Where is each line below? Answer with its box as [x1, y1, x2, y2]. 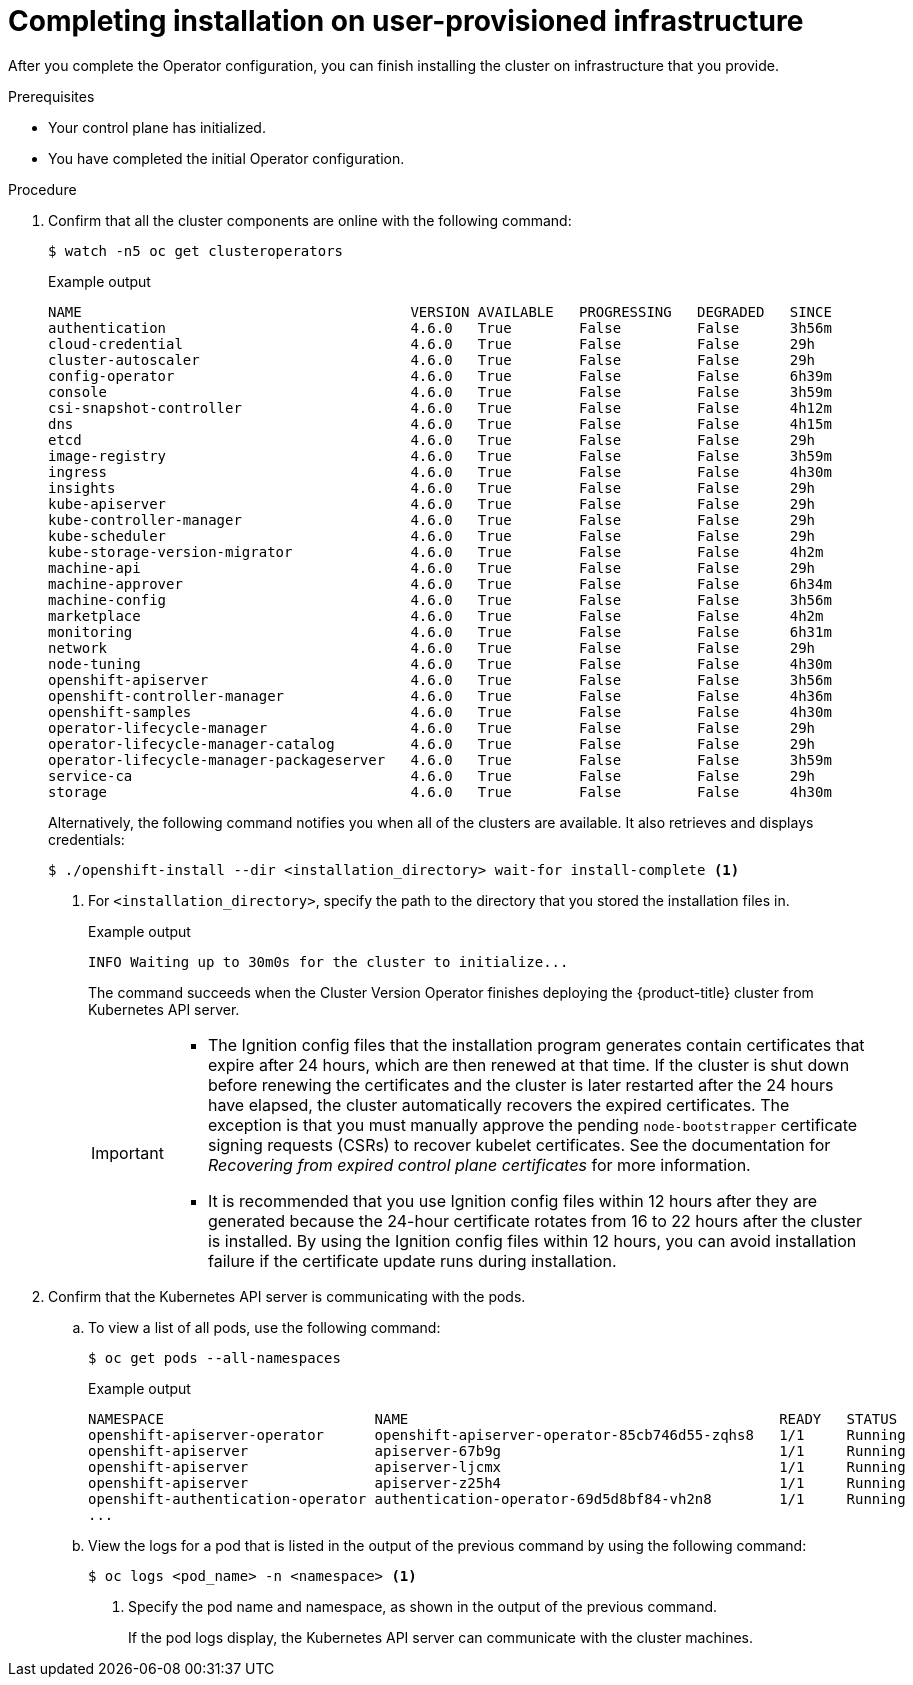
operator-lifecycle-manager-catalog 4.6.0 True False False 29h [48, 735, 816, 752]
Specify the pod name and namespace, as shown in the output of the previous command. [128, 1597, 718, 1615]
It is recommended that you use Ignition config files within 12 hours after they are [207, 1190, 818, 1211]
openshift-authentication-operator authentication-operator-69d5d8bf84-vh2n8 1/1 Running [88, 1490, 906, 1507]
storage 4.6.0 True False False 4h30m [48, 783, 832, 800]
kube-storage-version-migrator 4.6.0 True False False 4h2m [48, 543, 824, 560]
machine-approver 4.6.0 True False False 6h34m [48, 575, 832, 592]
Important [91, 1142, 164, 1163]
